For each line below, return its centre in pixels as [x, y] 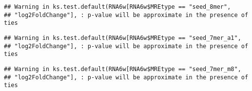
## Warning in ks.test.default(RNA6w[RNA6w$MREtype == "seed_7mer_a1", [123, 38]
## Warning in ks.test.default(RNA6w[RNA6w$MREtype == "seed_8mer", [117, 7]
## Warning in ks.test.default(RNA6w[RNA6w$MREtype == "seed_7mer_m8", [123, 69]
